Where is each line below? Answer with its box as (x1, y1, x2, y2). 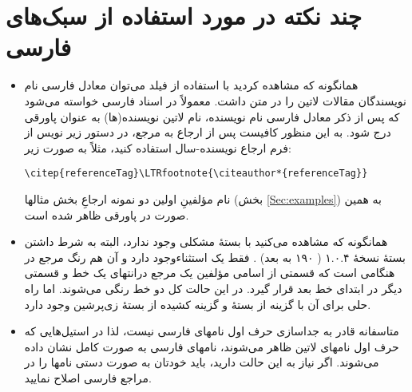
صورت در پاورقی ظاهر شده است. (24, 206, 189, 223)
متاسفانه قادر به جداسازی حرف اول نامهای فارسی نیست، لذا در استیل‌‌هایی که (24, 323, 399, 339)
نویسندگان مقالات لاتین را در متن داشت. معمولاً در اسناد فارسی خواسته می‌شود (24, 92, 406, 109)
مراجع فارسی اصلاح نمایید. (24, 369, 152, 386)
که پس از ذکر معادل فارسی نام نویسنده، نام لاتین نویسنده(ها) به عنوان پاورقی (24, 108, 400, 125)
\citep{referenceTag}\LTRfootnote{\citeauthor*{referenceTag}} (24, 168, 368, 180)
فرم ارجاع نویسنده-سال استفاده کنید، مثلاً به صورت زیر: (24, 139, 291, 156)
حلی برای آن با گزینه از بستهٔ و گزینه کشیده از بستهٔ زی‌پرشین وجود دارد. (24, 295, 371, 312)
